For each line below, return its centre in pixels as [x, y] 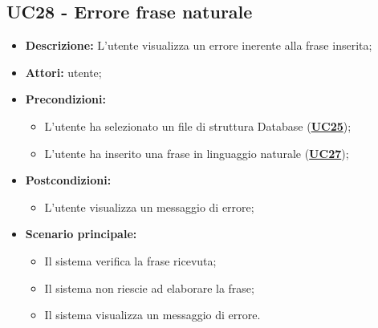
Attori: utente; [63, 72]
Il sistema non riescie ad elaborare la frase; [149, 288]
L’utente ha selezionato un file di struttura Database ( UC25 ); [198, 126]
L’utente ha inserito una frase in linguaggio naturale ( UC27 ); [197, 153]
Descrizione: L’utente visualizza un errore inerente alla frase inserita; [199, 45]
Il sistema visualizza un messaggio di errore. [152, 315]
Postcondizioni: [68, 180]
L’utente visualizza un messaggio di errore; [149, 207]
